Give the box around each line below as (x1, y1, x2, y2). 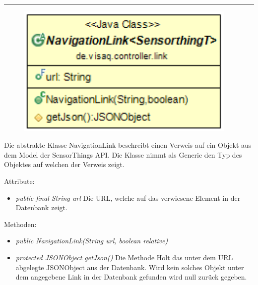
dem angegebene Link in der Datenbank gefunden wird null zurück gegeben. (15, 272, 247, 282)
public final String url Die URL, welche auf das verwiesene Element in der (15, 192, 241, 203)
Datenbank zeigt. (15, 202, 67, 213)
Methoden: (4, 219, 37, 229)
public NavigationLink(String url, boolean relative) (15, 235, 168, 246)
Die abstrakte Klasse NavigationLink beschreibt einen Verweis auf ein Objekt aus (4, 140, 252, 150)
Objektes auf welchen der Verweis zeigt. (4, 159, 125, 170)
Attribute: (4, 176, 35, 186)
